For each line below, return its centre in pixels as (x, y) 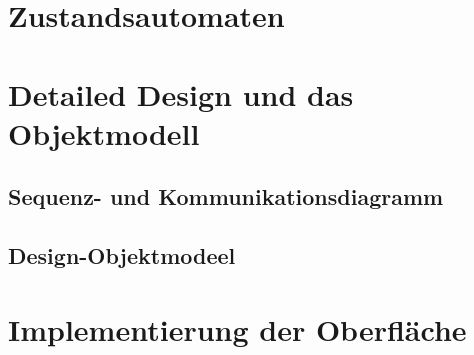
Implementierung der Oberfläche (237, 328)
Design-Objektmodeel (122, 255)
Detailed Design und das (181, 93)
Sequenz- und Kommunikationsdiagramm (226, 196)
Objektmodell (104, 132)
